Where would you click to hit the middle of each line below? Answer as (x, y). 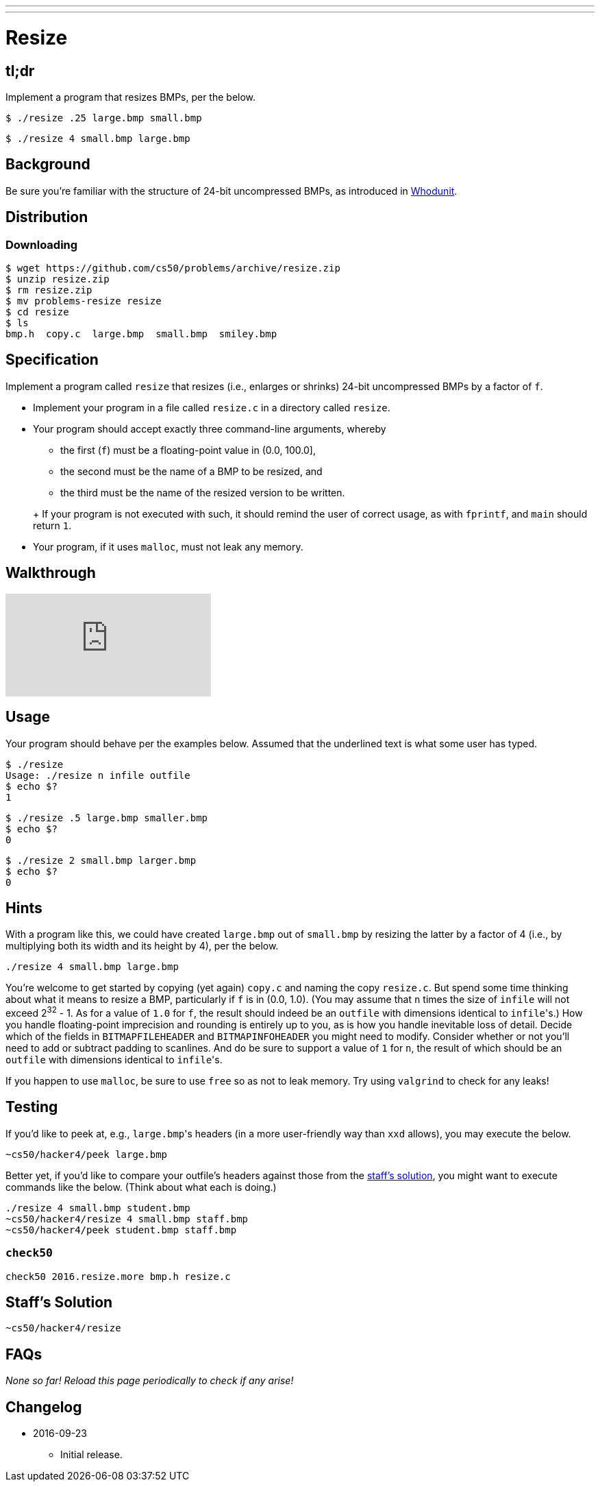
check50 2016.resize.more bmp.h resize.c (118, 1276)
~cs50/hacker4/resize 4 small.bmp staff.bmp (127, 1219)
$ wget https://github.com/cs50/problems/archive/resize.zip (173, 268)
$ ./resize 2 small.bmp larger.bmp (101, 860)
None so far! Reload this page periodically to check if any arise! (150, 1381)
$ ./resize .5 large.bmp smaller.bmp (107, 818)
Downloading (42, 244)
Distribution (47, 217)
